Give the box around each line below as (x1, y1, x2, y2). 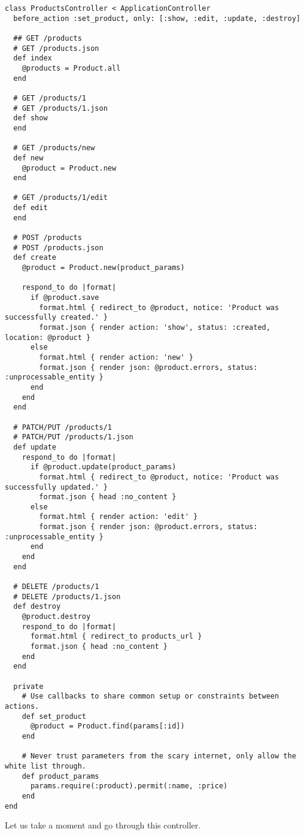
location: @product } (5, 333, 91, 342)
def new (13, 153, 44, 162)
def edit (13, 204, 48, 212)
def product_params (22, 772, 99, 781)
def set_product (22, 712, 87, 721)
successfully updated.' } (5, 482, 108, 491)
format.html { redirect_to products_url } (30, 632, 202, 641)
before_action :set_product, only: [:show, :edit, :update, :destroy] (13, 14, 300, 23)
